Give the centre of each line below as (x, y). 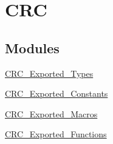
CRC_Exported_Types (49, 73)
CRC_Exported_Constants (56, 93)
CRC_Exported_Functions (56, 134)
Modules (32, 47)
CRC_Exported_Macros (51, 113)
